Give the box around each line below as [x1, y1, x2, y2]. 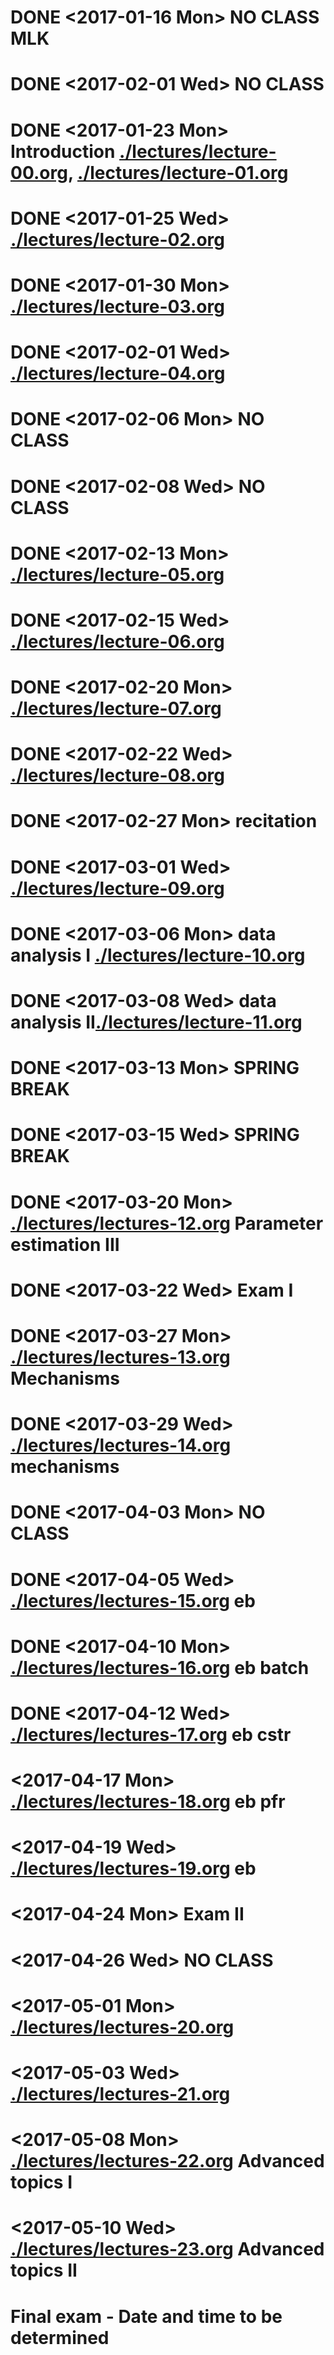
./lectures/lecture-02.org [10, 228, 225, 251]
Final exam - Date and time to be [10, 2305, 283, 2328]
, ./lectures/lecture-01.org [67, 161, 289, 184]
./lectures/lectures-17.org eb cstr [10, 1723, 292, 1746]
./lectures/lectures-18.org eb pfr [10, 1791, 286, 1813]
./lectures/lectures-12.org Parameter [10, 1212, 324, 1235]
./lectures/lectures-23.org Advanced [10, 2238, 325, 2261]
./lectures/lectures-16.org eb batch [10, 1656, 310, 1679]
